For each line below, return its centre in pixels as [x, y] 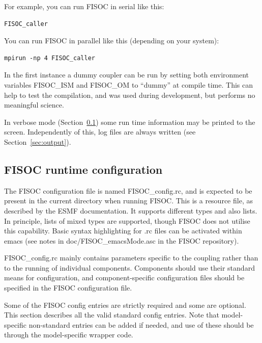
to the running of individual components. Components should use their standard [129, 267]
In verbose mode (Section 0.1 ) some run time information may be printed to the [130, 122]
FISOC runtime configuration [83, 169]
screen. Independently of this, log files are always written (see [100, 132]
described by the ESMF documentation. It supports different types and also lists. [131, 210]
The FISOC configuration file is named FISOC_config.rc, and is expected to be [128, 190]
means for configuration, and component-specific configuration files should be [124, 278]
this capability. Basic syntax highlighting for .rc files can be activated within [123, 231]
